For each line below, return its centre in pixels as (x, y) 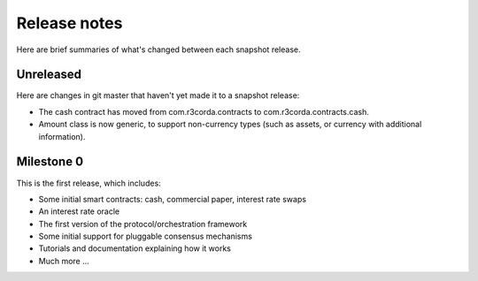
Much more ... (64, 261)
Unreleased (49, 75)
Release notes (69, 23)
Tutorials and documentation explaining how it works (135, 248)
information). (62, 136)
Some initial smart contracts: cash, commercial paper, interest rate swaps (173, 199)
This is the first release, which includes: (89, 183)
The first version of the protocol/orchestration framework (143, 224)
